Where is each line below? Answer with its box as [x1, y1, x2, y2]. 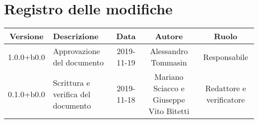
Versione [9, 30, 44, 42]
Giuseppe [153, 94, 185, 106]
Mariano [154, 71, 184, 83]
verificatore [206, 94, 245, 106]
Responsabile [203, 51, 249, 62]
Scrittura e [53, 76, 90, 88]
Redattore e [205, 82, 246, 94]
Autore [155, 30, 183, 42]
